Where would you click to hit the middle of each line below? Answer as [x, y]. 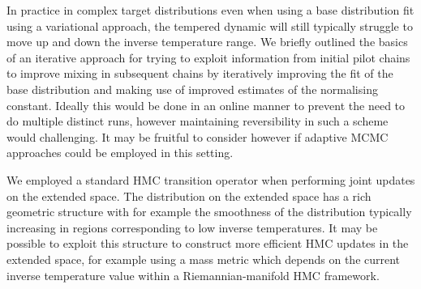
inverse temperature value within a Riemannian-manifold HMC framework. [193, 275]
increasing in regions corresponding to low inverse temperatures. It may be [192, 227]
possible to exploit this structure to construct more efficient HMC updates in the [208, 243]
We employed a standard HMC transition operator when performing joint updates [211, 179]
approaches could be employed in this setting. [120, 153]
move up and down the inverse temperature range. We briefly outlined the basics [207, 42]
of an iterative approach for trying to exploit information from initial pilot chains [208, 57]
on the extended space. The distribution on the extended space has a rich [189, 195]
